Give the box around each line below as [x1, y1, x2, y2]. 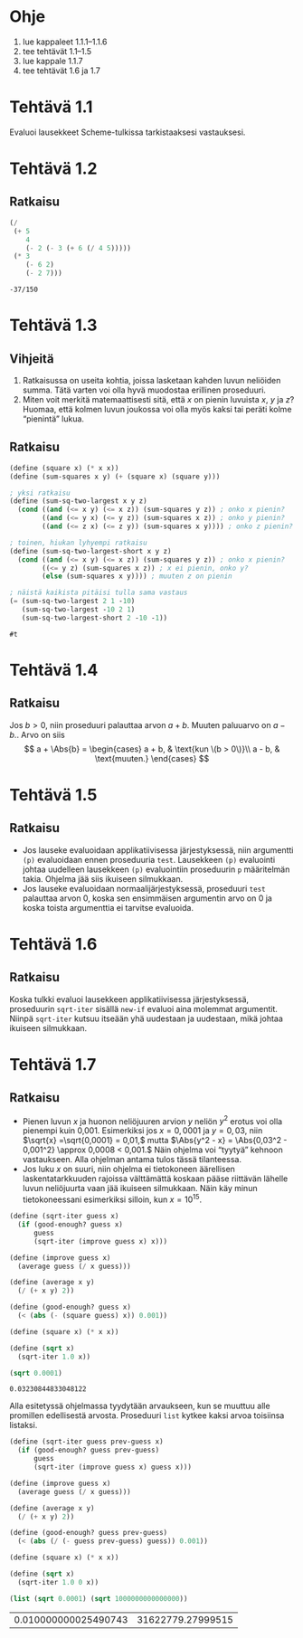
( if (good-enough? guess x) [17, 1220, 124, 1229]
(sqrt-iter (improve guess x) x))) [33, 1236, 168, 1245]
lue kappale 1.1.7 [22, 55, 83, 66]
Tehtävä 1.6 [9, 934, 98, 954]
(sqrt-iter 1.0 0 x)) [17, 1577, 99, 1586]
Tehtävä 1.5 [9, 785, 98, 805]
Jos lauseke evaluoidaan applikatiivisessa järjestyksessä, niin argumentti [22, 844, 294, 856]
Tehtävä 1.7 [9, 1055, 97, 1075]
